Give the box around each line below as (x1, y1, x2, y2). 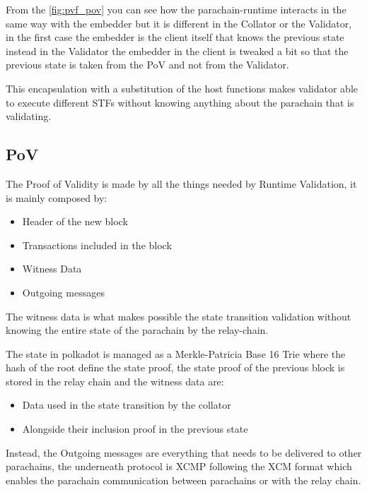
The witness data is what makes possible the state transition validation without (6, 308, 351, 323)
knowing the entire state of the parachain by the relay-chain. (6, 323, 269, 337)
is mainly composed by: (6, 190, 107, 205)
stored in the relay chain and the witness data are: (6, 373, 224, 388)
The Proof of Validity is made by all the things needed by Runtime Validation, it (6, 176, 357, 191)
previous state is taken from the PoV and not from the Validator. (6, 57, 289, 72)
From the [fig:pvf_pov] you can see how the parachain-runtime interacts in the (6, 2, 346, 16)
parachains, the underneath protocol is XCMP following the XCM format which (6, 459, 352, 474)
